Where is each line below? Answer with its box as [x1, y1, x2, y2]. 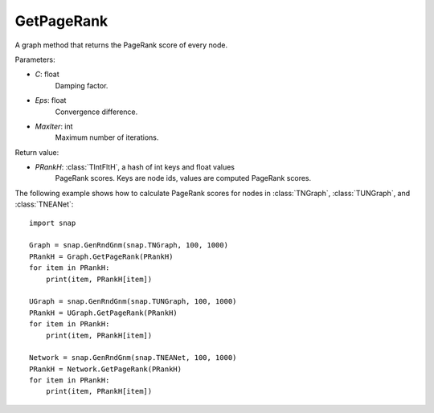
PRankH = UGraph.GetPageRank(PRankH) [29, 308, 178, 317]
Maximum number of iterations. [55, 133, 159, 142]
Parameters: [14, 55, 55, 64]
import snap [29, 218, 76, 227]
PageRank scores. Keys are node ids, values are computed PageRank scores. [55, 174, 312, 183]
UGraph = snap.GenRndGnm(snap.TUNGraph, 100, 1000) [29, 297, 237, 306]
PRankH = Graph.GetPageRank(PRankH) [29, 251, 174, 261]
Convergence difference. [55, 107, 138, 117]
